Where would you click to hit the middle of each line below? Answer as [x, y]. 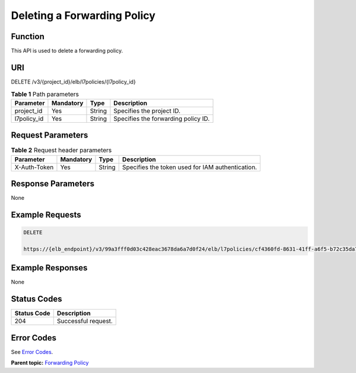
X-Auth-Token [34, 167]
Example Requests [46, 214]
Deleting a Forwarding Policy [83, 15]
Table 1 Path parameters [45, 94]
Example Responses [49, 268]
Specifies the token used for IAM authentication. [190, 167]
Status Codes [36, 299]
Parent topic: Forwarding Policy [50, 363]
